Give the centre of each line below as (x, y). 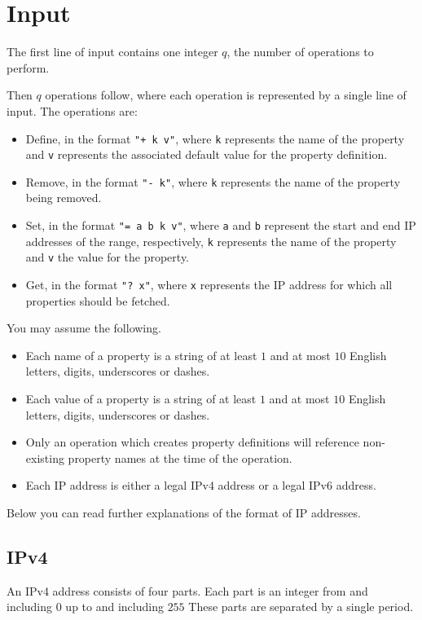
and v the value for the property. (108, 257)
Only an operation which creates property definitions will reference (192, 442)
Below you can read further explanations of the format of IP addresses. (184, 513)
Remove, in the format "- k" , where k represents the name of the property (213, 181)
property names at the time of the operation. (180, 457)
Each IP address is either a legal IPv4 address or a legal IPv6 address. (201, 485)
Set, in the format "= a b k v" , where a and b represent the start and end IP (221, 225)
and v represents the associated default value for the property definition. (207, 154)
